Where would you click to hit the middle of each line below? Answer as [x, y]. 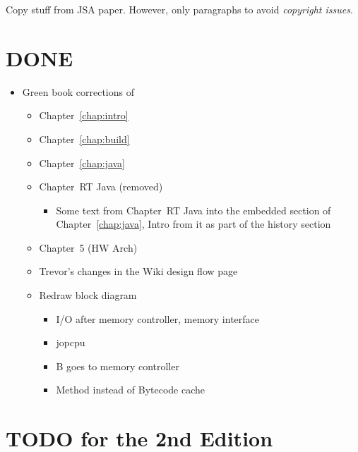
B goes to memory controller [118, 366]
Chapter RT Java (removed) [101, 187]
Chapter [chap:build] [84, 139]
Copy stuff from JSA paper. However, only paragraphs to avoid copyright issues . [179, 9]
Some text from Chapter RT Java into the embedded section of [193, 210]
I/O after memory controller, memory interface [157, 318]
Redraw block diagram [88, 295]
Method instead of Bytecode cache [131, 390]
